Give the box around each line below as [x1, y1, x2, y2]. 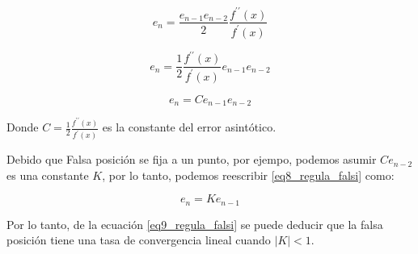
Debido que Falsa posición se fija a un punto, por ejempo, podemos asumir [6, 151, 377, 168]
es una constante [6, 166, 89, 183]
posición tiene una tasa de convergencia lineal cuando [6, 231, 271, 248]
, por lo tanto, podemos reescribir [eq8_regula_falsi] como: [102, 166, 395, 183]
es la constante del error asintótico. [102, 119, 277, 135]
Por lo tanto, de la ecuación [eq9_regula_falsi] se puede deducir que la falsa [6, 215, 383, 232]
